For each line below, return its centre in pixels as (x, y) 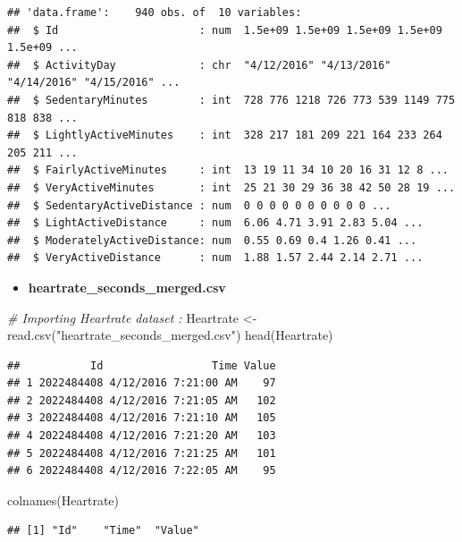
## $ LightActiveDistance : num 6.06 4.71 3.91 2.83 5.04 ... (215, 223)
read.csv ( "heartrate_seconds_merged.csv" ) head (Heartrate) (170, 335)
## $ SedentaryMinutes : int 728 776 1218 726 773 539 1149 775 (231, 100)
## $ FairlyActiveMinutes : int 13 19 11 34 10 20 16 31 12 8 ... (228, 170)
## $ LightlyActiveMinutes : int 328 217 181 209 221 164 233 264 (225, 135)
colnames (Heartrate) (63, 500)
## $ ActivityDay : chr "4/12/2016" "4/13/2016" (199, 65)
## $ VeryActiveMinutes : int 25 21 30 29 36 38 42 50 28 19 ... (231, 187)
